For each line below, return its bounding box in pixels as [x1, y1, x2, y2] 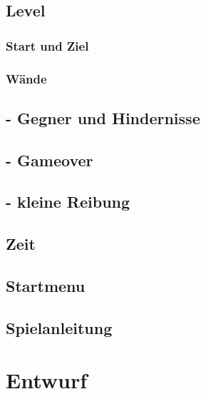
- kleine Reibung [6, 191, 130, 213]
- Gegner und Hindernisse [6, 106, 200, 128]
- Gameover [6, 148, 93, 171]
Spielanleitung [6, 316, 113, 338]
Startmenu [6, 274, 86, 296]
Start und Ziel [6, 36, 89, 54]
